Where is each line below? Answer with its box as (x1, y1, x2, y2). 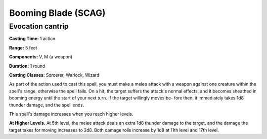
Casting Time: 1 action (9, 36, 56, 42)
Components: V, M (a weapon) (9, 54, 73, 60)
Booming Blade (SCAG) (9, 7, 106, 18)
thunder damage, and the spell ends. (9, 102, 84, 108)
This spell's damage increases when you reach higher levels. (9, 111, 133, 117)
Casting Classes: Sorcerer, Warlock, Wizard (9, 72, 100, 78)
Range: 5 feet (9, 45, 37, 50)
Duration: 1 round (9, 63, 45, 69)
